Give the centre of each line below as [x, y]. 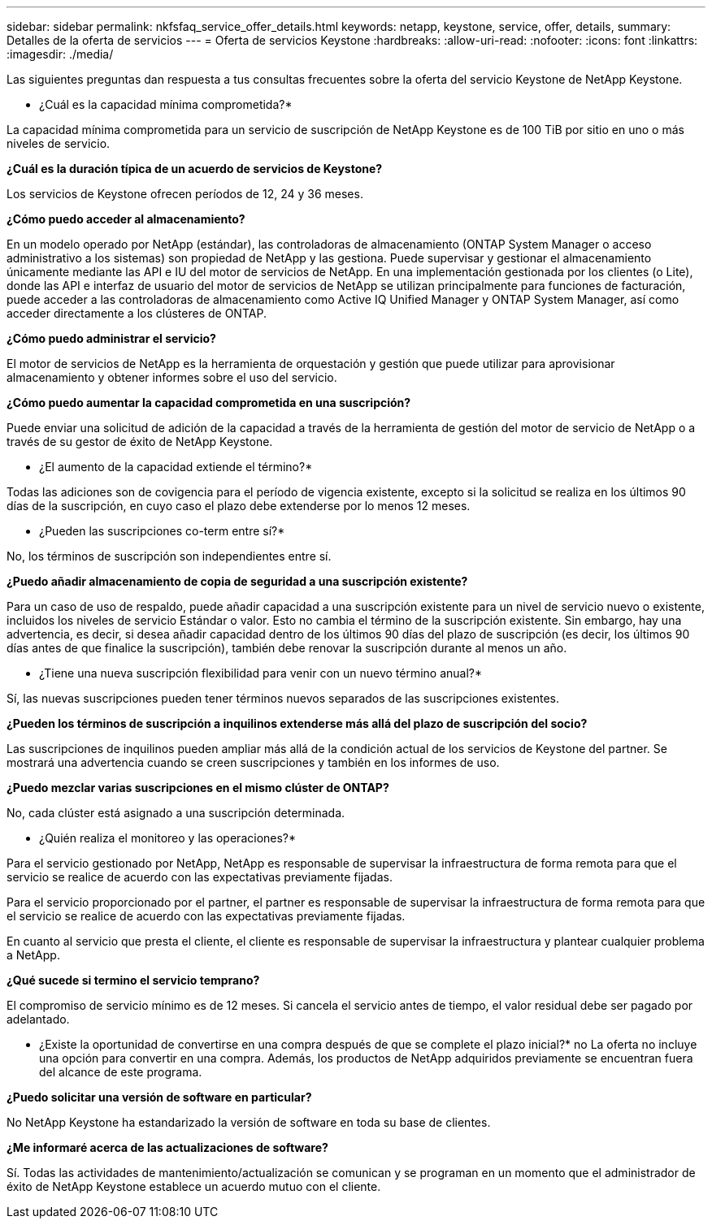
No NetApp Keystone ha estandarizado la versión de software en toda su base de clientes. [249, 1122]
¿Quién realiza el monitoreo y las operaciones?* [168, 838]
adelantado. [38, 1019]
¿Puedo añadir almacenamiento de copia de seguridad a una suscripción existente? [237, 581]
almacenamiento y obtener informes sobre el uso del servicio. [172, 377]
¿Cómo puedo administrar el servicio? [111, 338]
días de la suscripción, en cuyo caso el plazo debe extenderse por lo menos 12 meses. [239, 506]
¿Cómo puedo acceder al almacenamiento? [126, 219]
